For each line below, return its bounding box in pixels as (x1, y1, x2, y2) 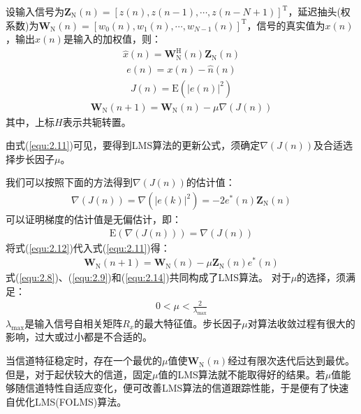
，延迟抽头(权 (288, 4, 351, 18)
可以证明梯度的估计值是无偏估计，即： (6, 212, 182, 227)
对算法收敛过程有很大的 (247, 315, 355, 330)
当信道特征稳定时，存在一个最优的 (6, 353, 162, 368)
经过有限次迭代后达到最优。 (228, 353, 355, 368)
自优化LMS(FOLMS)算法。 (6, 394, 127, 408)
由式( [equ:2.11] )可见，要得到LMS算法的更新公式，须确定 (6, 138, 260, 152)
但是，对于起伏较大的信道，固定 (6, 366, 152, 381)
